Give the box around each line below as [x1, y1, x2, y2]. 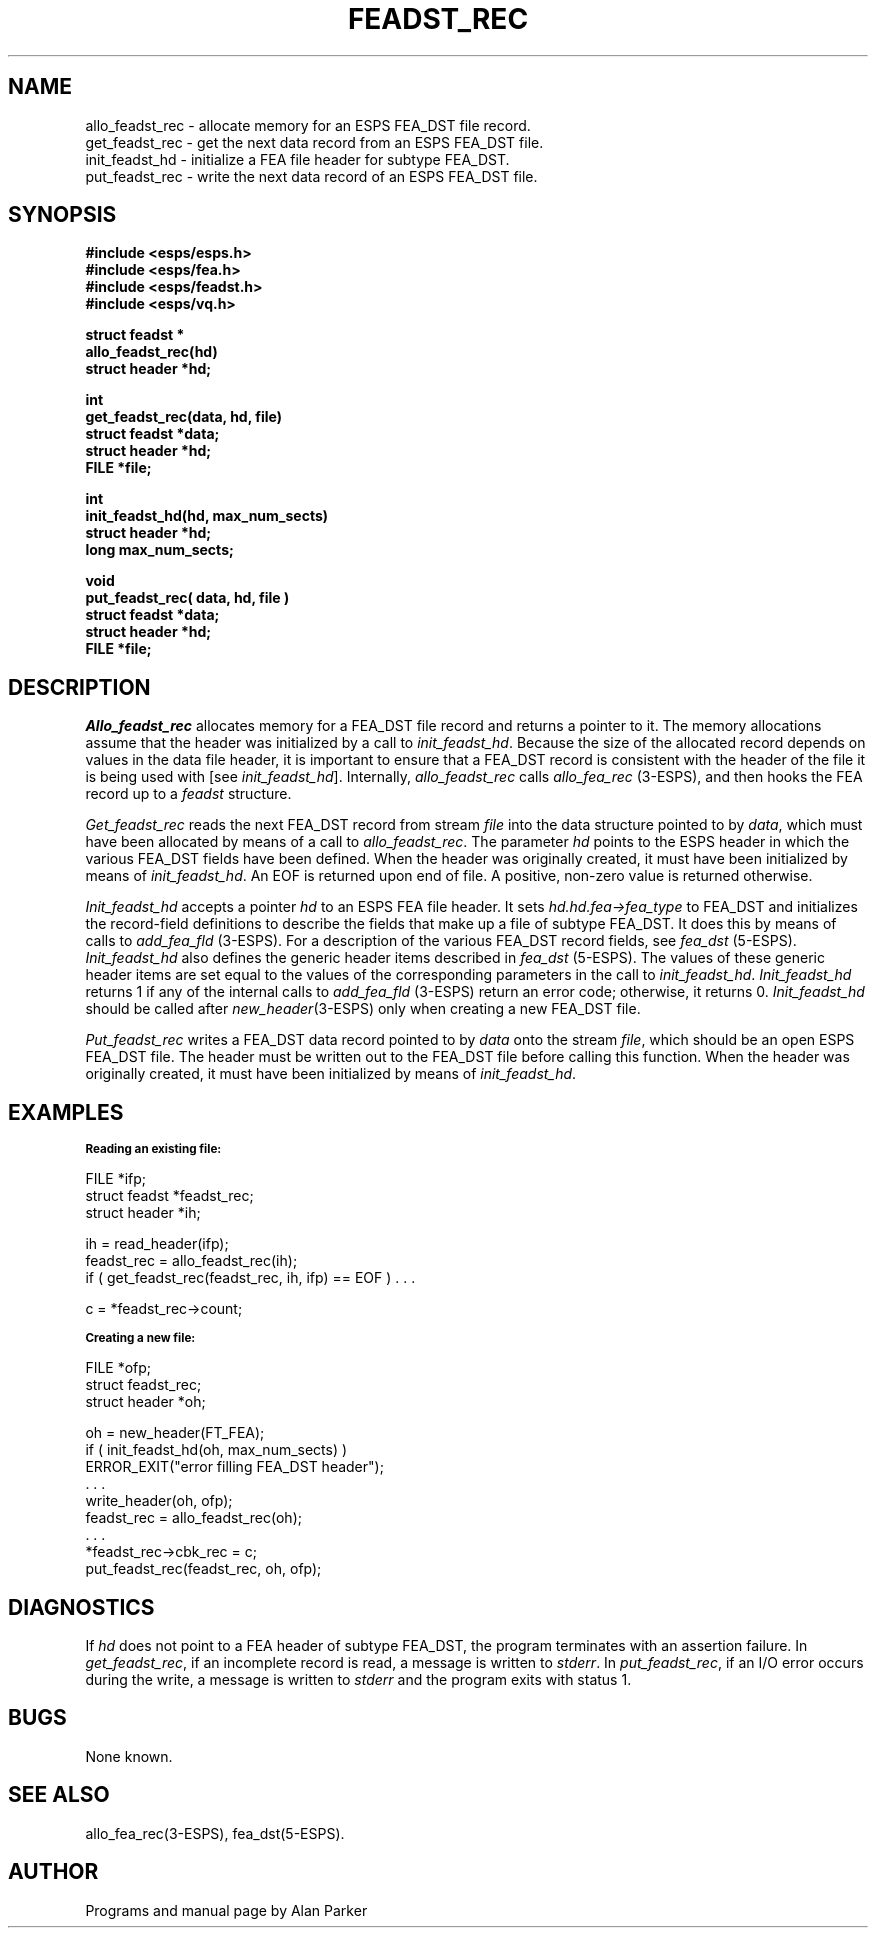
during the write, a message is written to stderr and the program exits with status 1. [85, 1670, 632, 1688]
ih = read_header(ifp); [85, 1235, 229, 1253]
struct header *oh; [85, 1393, 206, 1411]
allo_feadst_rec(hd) [85, 343, 218, 361]
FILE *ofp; [85, 1359, 152, 1377]
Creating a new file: [85, 1331, 196, 1346]
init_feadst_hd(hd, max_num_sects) [85, 507, 329, 525]
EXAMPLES [8, 1099, 124, 1125]
